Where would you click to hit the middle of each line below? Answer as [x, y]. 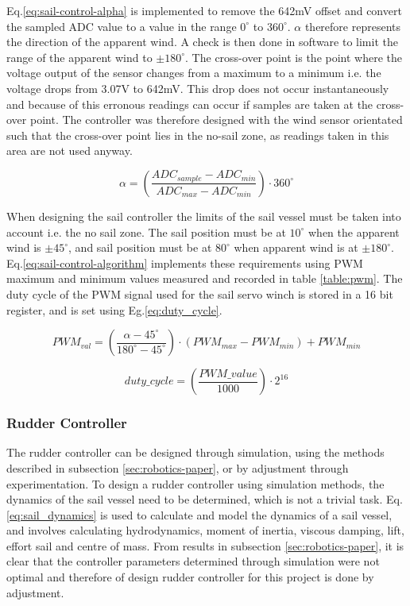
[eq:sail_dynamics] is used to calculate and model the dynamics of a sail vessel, [199, 514]
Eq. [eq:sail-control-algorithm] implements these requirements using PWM [185, 262]
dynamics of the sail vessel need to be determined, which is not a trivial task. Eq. [205, 499]
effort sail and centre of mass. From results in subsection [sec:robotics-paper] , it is [205, 545]
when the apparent [354, 232]
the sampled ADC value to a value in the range [122, 26]
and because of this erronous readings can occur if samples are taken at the [190, 104]
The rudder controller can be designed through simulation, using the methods [195, 452]
